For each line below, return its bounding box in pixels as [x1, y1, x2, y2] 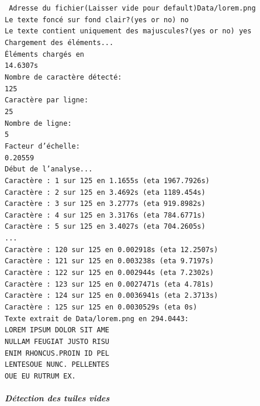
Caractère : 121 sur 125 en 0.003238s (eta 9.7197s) [5, 257, 214, 266]
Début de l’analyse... [5, 165, 93, 174]
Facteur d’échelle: [5, 142, 80, 150]
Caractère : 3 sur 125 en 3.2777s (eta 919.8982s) [5, 199, 206, 208]
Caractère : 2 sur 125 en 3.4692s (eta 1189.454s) [5, 188, 206, 197]
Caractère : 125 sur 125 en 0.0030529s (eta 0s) [5, 303, 197, 312]
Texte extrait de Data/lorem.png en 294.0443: [5, 314, 189, 323]
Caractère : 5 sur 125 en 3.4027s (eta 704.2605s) [5, 222, 206, 231]
